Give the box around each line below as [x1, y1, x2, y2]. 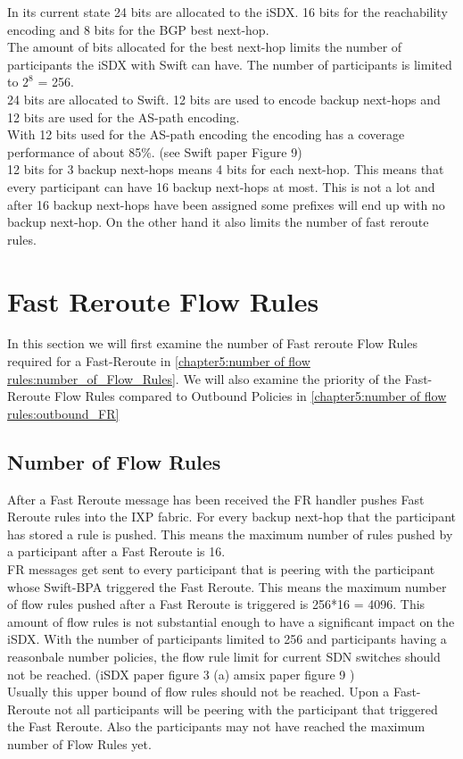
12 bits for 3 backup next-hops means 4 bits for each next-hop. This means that [7, 160, 444, 179]
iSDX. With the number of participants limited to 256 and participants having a [7, 630, 447, 648]
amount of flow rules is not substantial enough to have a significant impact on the [7, 612, 455, 630]
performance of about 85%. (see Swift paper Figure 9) [7, 142, 302, 161]
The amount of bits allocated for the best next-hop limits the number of [7, 38, 402, 56]
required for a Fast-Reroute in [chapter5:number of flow [7, 352, 310, 371]
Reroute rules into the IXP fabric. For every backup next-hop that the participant [7, 507, 456, 526]
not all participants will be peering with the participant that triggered [54, 699, 438, 718]
